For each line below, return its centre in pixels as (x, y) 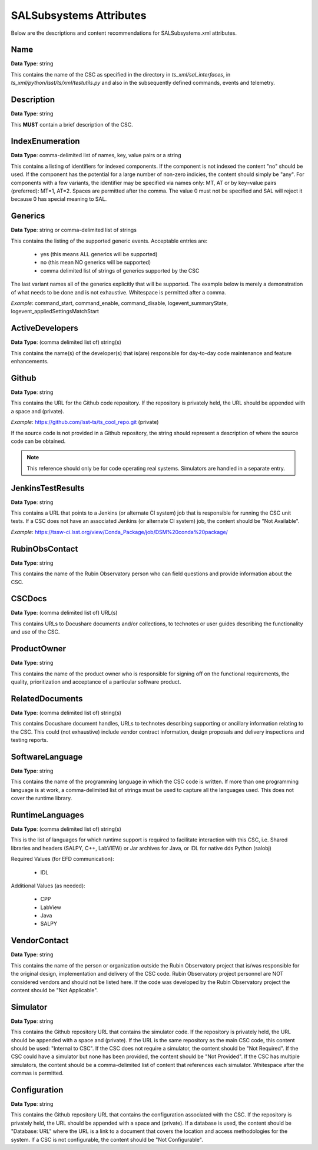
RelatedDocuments (47, 699)
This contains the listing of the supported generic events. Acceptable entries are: (109, 241)
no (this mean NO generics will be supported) (96, 263)
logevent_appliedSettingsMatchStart (55, 311)
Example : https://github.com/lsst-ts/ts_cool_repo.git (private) (85, 422)
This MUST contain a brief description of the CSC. (72, 124)
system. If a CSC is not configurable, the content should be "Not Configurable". (107, 1139)
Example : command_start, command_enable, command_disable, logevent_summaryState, (120, 303)
